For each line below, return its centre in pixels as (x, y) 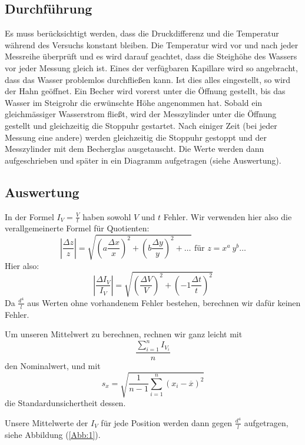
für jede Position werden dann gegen (167, 422)
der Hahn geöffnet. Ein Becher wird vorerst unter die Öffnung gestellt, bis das (145, 91)
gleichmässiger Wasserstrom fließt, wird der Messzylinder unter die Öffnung (141, 114)
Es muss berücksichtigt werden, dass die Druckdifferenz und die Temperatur (142, 33)
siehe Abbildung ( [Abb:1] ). (53, 434)
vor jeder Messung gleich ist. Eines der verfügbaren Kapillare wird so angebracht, (151, 67)
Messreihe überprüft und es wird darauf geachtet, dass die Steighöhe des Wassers (151, 56)
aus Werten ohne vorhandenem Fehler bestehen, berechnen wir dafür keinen (164, 302)
